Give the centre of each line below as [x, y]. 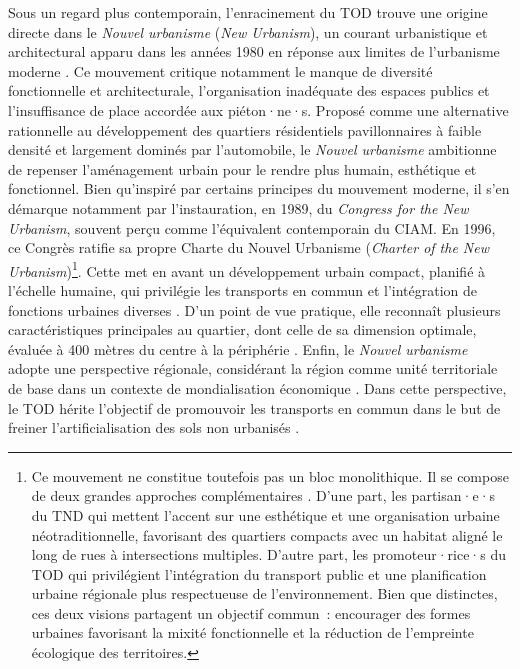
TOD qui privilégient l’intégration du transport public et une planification [259, 573]
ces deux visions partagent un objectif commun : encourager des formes [251, 612]
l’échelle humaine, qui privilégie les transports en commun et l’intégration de [242, 289]
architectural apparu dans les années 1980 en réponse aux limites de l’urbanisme [254, 51]
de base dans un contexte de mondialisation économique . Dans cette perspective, [257, 387]
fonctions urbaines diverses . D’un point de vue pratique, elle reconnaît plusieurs [254, 309]
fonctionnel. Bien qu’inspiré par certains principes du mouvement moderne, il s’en [259, 188]
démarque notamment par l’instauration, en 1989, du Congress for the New [238, 207]
